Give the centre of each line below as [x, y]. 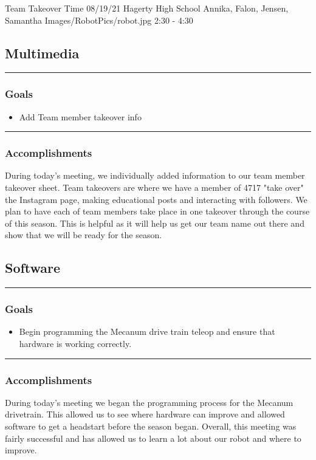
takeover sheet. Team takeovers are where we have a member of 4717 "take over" [154, 187]
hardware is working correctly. [75, 343]
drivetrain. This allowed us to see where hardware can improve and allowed [145, 414]
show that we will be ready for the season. [84, 235]
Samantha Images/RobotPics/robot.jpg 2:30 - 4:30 [99, 20]
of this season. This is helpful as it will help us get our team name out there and [155, 223]
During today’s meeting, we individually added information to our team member [155, 175]
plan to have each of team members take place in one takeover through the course [157, 211]
